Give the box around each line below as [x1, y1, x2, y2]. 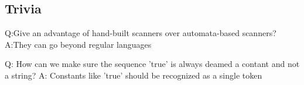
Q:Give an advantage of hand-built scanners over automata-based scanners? [5, 27, 276, 39]
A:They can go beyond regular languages [5, 38, 152, 50]
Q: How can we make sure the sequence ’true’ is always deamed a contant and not [5, 58, 300, 70]
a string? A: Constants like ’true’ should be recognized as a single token [5, 69, 262, 81]
